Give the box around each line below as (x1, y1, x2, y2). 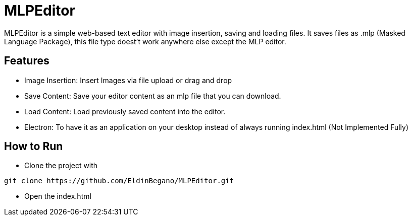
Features (4, 54, 49, 67)
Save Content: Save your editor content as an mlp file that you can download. (24, 91, 281, 100)
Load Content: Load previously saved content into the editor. (24, 107, 226, 116)
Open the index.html (24, 192, 91, 201)
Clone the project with (24, 161, 98, 170)
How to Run (4, 140, 63, 153)
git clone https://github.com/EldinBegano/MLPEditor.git (4, 177, 234, 185)
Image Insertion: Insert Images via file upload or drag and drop (24, 76, 232, 85)
